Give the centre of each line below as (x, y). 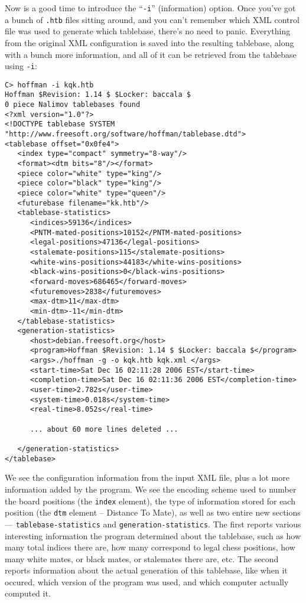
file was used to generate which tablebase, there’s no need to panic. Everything (148, 31)
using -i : (21, 66)
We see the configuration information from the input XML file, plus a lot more (147, 477)
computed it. (28, 593)
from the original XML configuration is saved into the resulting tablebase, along (149, 42)
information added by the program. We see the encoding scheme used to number (151, 489)
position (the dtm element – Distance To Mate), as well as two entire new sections (153, 512)
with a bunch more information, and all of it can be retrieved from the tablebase (151, 54)
